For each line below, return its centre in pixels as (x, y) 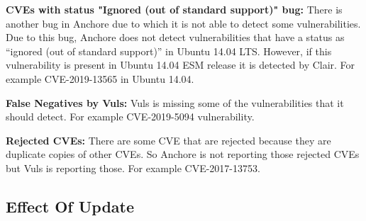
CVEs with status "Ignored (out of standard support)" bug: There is (174, 9)
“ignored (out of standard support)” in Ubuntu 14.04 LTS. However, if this (169, 51)
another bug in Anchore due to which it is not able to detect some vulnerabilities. (183, 23)
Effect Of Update (70, 206)
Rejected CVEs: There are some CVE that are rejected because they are (168, 140)
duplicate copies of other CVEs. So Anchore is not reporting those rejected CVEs (183, 154)
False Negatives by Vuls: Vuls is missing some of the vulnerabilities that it (175, 102)
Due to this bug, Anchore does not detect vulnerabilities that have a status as (175, 37)
